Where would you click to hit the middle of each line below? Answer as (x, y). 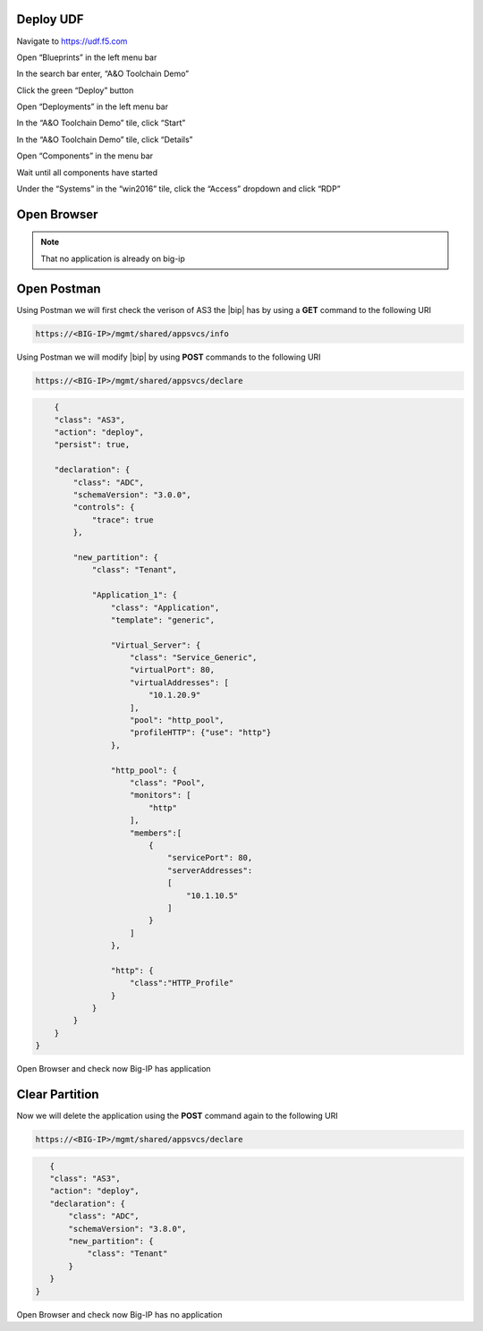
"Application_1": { (135, 595)
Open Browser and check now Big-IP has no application (119, 1314)
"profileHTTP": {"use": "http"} (201, 733)
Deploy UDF (50, 19)
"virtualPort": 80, (172, 670)
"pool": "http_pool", (177, 721)
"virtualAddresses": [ (180, 682)
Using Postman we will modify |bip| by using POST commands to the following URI (169, 357)
